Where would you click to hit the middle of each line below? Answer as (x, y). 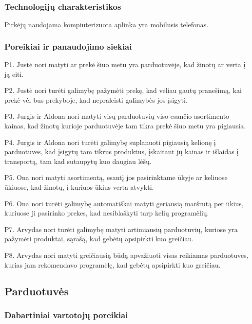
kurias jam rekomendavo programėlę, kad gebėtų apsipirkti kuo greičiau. (113, 264)
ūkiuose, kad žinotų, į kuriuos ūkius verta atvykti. (79, 187)
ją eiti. (14, 74)
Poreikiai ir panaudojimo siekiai (68, 46)
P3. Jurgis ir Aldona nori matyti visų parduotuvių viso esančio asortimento (117, 116)
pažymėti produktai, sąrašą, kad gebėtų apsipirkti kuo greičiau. (99, 239)
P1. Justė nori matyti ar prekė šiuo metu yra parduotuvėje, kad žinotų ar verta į (125, 64)
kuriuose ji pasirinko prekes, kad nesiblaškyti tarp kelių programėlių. (107, 213)
